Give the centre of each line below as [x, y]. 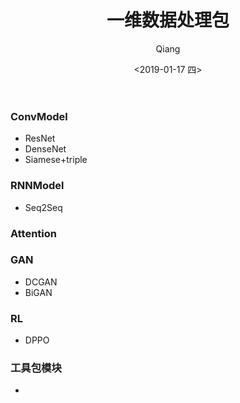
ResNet [40, 138]
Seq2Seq [43, 207]
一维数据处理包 [168, 20]
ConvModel [39, 116]
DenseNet [45, 149]
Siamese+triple [56, 160]
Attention [33, 233]
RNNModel [37, 186]
